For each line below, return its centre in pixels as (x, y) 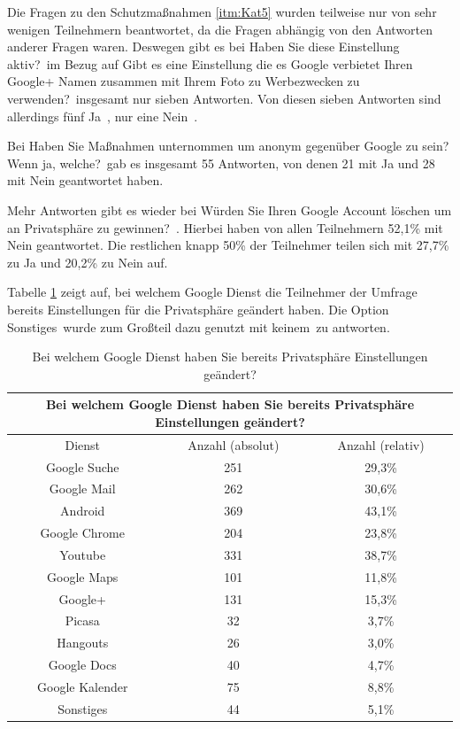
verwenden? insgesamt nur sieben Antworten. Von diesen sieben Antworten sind (224, 98)
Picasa (82, 620)
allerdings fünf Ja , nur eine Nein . (103, 116)
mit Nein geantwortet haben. (85, 180)
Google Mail (82, 489)
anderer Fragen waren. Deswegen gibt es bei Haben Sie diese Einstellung (203, 47)
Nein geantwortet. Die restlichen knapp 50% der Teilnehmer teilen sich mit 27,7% (228, 245)
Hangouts (83, 643)
